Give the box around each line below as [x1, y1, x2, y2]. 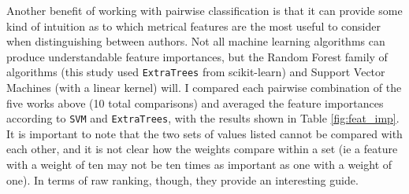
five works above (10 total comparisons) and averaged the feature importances [6, 94, 384, 111]
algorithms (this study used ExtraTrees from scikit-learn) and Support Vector [6, 64, 385, 80]
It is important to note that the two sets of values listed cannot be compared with [6, 125, 403, 141]
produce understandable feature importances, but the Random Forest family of [6, 48, 388, 64]
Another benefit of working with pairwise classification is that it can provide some [6, 2, 403, 18]
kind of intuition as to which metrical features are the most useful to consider [6, 17, 381, 34]
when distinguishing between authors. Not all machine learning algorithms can [6, 33, 385, 49]
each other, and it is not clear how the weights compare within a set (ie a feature [6, 141, 398, 157]
